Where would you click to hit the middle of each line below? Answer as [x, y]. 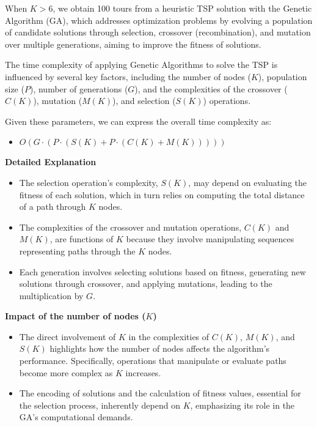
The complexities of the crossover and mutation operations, [130, 227]
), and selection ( [144, 101]
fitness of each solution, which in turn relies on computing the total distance [162, 194]
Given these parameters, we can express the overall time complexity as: [138, 121]
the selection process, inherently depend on [100, 405]
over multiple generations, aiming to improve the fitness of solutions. [133, 44]
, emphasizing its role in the [242, 405]
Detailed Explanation [51, 162]
